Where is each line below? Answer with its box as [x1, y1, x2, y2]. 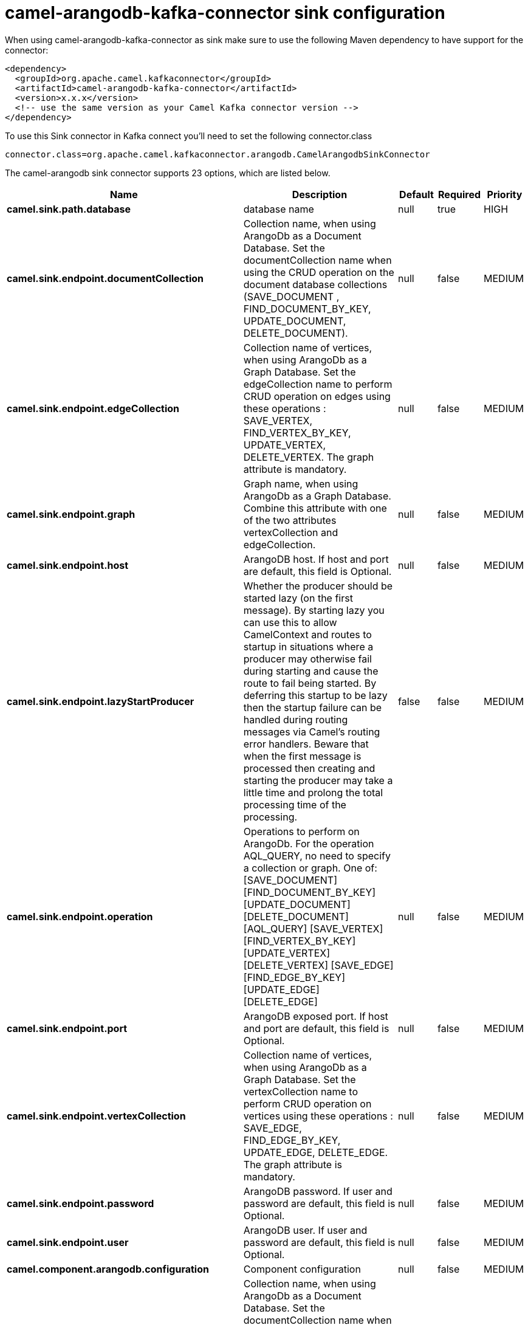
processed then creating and [243, 762, 375, 774]
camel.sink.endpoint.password [7, 1197, 154, 1210]
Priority [487, 188, 523, 201]
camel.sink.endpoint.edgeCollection [7, 402, 180, 415]
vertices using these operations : [243, 1109, 393, 1122]
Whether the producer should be [243, 579, 393, 592]
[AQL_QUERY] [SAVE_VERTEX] [243, 922, 383, 935]
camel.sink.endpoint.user [7, 1236, 129, 1248]
